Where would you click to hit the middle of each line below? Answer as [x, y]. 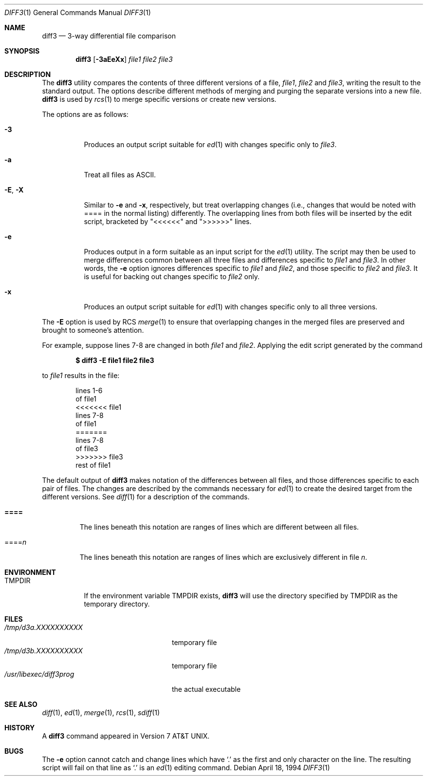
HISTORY [20, 728]
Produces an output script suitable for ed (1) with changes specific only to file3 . [210, 144]
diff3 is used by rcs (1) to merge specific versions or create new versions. [159, 99]
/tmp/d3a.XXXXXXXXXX [44, 627]
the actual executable [206, 689]
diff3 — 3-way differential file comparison [109, 36]
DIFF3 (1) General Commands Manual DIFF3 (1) [78, 12]
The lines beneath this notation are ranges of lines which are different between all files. [219, 527]
